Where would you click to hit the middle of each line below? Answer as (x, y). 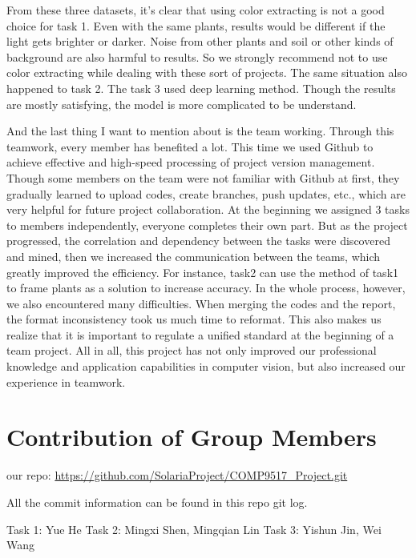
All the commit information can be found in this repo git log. (157, 502)
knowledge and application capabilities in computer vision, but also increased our (206, 366)
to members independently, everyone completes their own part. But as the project (207, 225)
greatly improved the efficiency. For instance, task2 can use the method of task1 (203, 272)
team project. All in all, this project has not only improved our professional (192, 350)
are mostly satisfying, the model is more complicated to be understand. (182, 104)
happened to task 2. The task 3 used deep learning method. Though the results (201, 88)
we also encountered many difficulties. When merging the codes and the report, (201, 303)
